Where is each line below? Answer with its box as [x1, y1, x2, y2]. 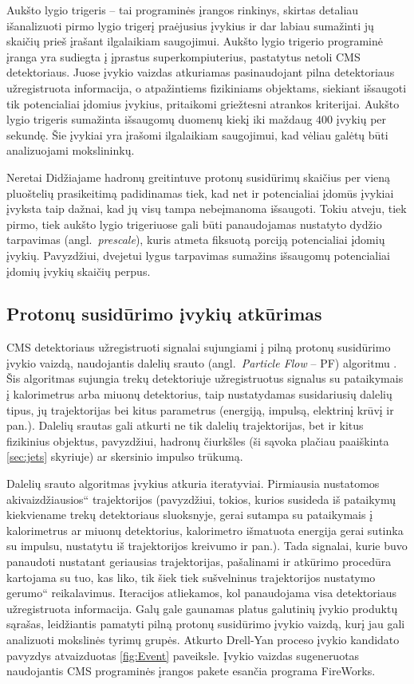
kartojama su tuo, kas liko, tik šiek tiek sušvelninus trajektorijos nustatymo [6, 568, 376, 585]
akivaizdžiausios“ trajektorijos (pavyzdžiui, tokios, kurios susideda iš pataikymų [6, 490, 396, 507]
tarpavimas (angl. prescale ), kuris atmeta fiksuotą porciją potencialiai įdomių [6, 231, 385, 248]
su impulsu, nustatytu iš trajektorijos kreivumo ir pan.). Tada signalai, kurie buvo [6, 537, 408, 554]
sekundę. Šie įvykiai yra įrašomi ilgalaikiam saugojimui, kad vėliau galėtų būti [6, 126, 388, 143]
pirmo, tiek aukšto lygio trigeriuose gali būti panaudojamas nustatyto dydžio [6, 215, 382, 232]
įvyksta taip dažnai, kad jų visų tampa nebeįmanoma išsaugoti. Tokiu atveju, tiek [6, 200, 407, 217]
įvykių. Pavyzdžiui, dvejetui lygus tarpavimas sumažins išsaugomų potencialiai [6, 246, 391, 263]
